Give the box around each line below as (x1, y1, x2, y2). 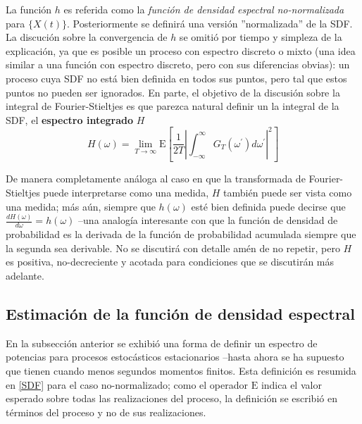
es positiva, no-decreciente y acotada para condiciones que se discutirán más (6, 254, 335, 269)
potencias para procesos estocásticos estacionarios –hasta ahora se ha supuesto (6, 349, 344, 364)
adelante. (6, 268, 44, 283)
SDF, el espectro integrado (6, 112, 134, 127)
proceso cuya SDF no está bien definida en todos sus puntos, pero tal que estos (6, 70, 347, 85)
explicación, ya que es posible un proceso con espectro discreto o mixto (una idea (6, 43, 356, 58)
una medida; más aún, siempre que (6, 199, 156, 213)
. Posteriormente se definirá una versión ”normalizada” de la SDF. (67, 15, 353, 30)
